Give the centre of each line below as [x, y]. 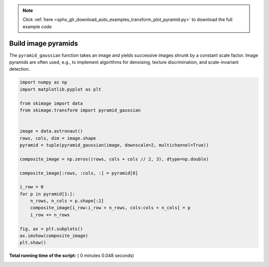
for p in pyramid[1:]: [47, 194]
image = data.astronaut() [51, 131]
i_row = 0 [32, 187]
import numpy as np [43, 82]
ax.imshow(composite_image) [54, 236]
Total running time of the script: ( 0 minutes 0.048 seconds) [72, 256]
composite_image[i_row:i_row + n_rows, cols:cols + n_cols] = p [110, 208]
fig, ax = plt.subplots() [51, 229]
